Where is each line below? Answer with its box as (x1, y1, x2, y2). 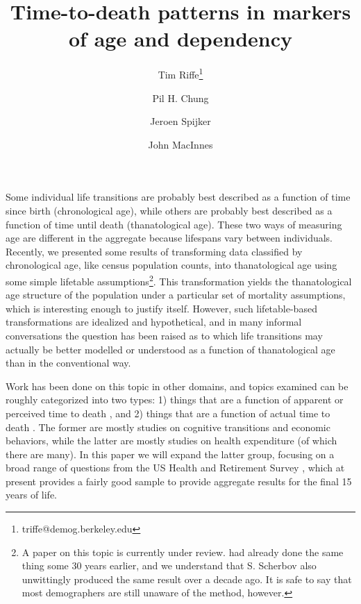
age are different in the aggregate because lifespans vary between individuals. (6, 230, 333, 245)
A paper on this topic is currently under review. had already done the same (22, 544, 344, 559)
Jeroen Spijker (150, 114, 211, 128)
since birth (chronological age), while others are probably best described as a (6, 203, 333, 217)
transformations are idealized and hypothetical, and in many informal (6, 314, 302, 329)
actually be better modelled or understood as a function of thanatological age (6, 342, 335, 356)
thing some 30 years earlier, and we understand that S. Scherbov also (22, 558, 317, 573)
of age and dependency (69, 24, 292, 53)
